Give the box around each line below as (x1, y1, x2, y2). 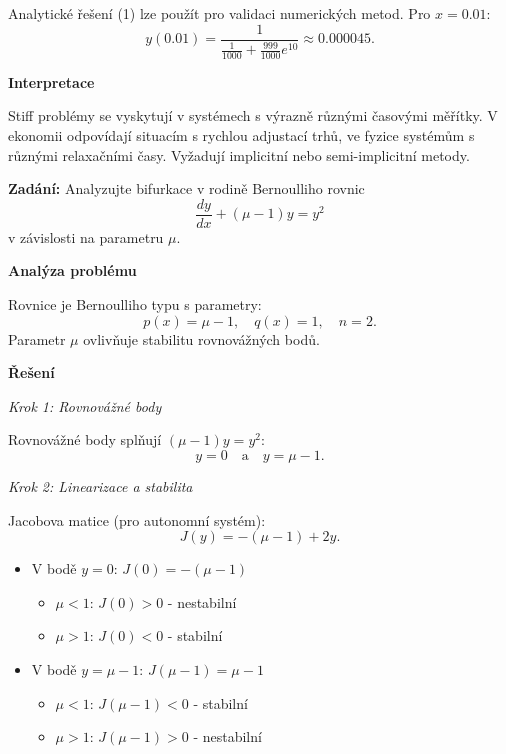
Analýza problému (8, 260, 137, 281)
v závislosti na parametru (8, 226, 164, 247)
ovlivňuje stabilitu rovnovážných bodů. (83, 328, 320, 349)
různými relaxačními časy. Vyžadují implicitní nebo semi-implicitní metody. (8, 144, 470, 165)
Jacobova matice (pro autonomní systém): (8, 509, 266, 530)
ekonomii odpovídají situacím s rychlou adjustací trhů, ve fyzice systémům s (8, 125, 475, 146)
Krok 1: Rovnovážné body (8, 395, 162, 416)
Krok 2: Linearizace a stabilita (8, 476, 193, 497)
